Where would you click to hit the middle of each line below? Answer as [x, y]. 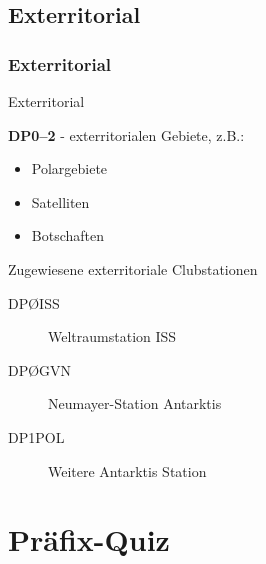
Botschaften [68, 235]
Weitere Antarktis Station [127, 470]
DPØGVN [40, 369]
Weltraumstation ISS [112, 336]
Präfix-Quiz [89, 539]
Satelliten [60, 201]
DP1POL [36, 436]
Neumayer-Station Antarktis [135, 403]
